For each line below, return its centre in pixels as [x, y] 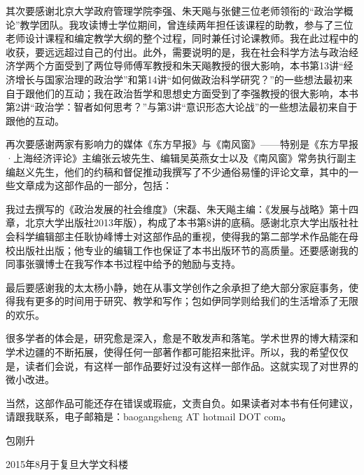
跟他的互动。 [35, 120]
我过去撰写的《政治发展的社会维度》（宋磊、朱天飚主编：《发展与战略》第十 [177, 208]
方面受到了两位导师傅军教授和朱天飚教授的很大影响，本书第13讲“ [194, 66]
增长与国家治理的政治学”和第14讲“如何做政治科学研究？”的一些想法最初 [179, 79]
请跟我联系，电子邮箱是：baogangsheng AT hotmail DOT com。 [149, 417]
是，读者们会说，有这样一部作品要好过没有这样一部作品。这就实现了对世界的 [182, 365]
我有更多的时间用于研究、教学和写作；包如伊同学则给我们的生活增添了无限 [187, 301]
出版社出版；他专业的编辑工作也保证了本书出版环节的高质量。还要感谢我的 [187, 250]
